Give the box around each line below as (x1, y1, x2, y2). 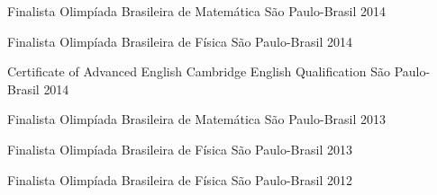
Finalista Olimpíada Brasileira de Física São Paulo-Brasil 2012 (7, 170, 352, 189)
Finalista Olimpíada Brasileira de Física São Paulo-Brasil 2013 (7, 139, 352, 158)
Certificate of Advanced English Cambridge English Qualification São (7, 62, 390, 81)
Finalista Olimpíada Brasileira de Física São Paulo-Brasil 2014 (7, 31, 352, 50)
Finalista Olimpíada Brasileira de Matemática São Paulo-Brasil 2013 (7, 110, 387, 129)
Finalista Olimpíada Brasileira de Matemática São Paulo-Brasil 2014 (7, 2, 387, 20)
